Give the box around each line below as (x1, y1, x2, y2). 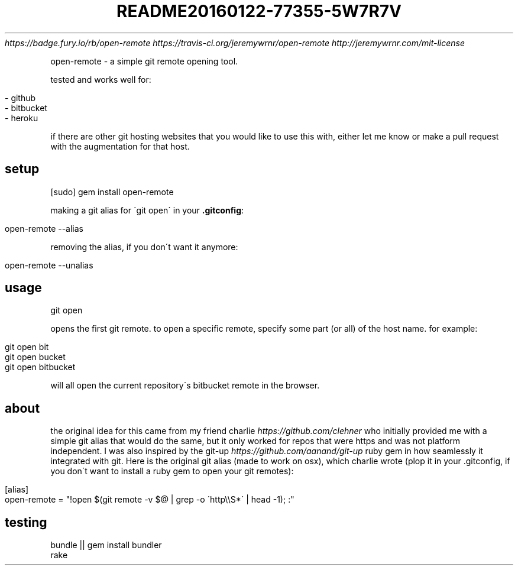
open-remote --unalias (5, 260, 93, 270)
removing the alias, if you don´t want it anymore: (50, 241, 238, 252)
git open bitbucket (5, 362, 76, 373)
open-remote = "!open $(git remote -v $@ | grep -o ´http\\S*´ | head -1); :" (5, 494, 294, 505)
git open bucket (5, 352, 66, 362)
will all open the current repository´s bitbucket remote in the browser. (50, 380, 320, 391)
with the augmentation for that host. (50, 141, 190, 151)
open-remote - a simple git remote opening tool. (50, 56, 238, 66)
